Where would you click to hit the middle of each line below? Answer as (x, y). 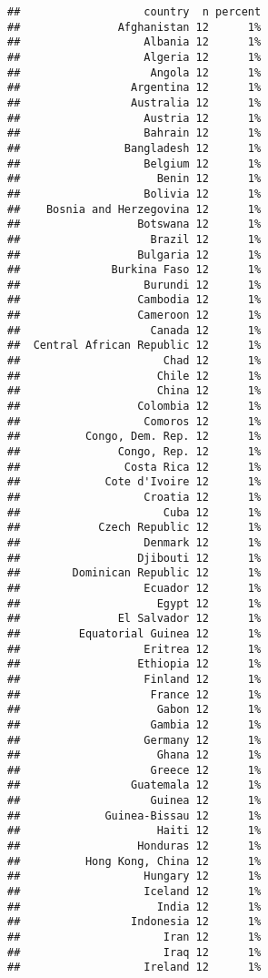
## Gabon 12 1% (134, 710)
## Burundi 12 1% (134, 285)
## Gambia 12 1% (134, 724)
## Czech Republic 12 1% (134, 528)
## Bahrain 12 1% (134, 133)
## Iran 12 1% (134, 937)
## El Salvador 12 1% (134, 619)
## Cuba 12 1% (134, 512)
